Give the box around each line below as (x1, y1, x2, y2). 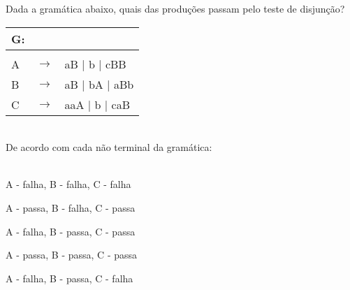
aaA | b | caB (64, 96, 130, 113)
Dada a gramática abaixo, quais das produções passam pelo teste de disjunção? (6, 1, 345, 15)
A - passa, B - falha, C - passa (6, 200, 136, 215)
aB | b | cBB (64, 55, 126, 72)
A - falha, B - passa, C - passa (6, 224, 136, 238)
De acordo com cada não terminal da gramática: (6, 140, 212, 154)
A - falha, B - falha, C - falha (6, 177, 131, 191)
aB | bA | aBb (64, 75, 134, 92)
